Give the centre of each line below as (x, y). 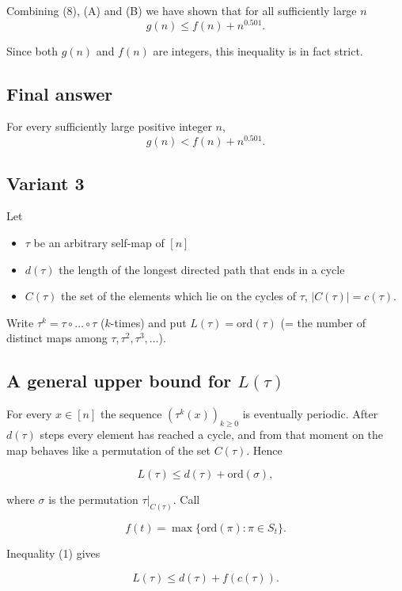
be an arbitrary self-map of (99, 242)
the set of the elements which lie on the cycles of (178, 296)
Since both (32, 50)
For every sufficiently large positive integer (109, 126)
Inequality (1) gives (53, 553)
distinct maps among (57, 338)
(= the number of (323, 322)
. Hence (264, 450)
